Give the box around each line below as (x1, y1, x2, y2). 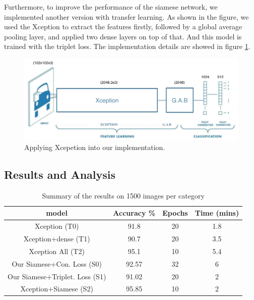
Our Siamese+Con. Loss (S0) (12, 258, 102, 269)
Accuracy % (113, 208, 156, 218)
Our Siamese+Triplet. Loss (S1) (8, 271, 106, 281)
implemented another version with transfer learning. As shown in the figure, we (4, 11, 249, 22)
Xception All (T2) (29, 245, 85, 256)
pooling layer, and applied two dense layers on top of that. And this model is (4, 31, 242, 41)
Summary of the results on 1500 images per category (42, 190, 205, 201)
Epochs (162, 208, 188, 218)
